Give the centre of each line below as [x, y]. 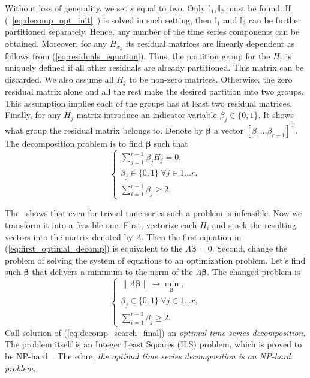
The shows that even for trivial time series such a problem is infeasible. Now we [154, 213]
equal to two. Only [171, 8]
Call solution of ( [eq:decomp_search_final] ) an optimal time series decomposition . [155, 332]
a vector [229, 130]
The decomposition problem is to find [74, 143]
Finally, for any [33, 115]
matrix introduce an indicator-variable [147, 115]
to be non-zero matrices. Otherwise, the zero [211, 79]
